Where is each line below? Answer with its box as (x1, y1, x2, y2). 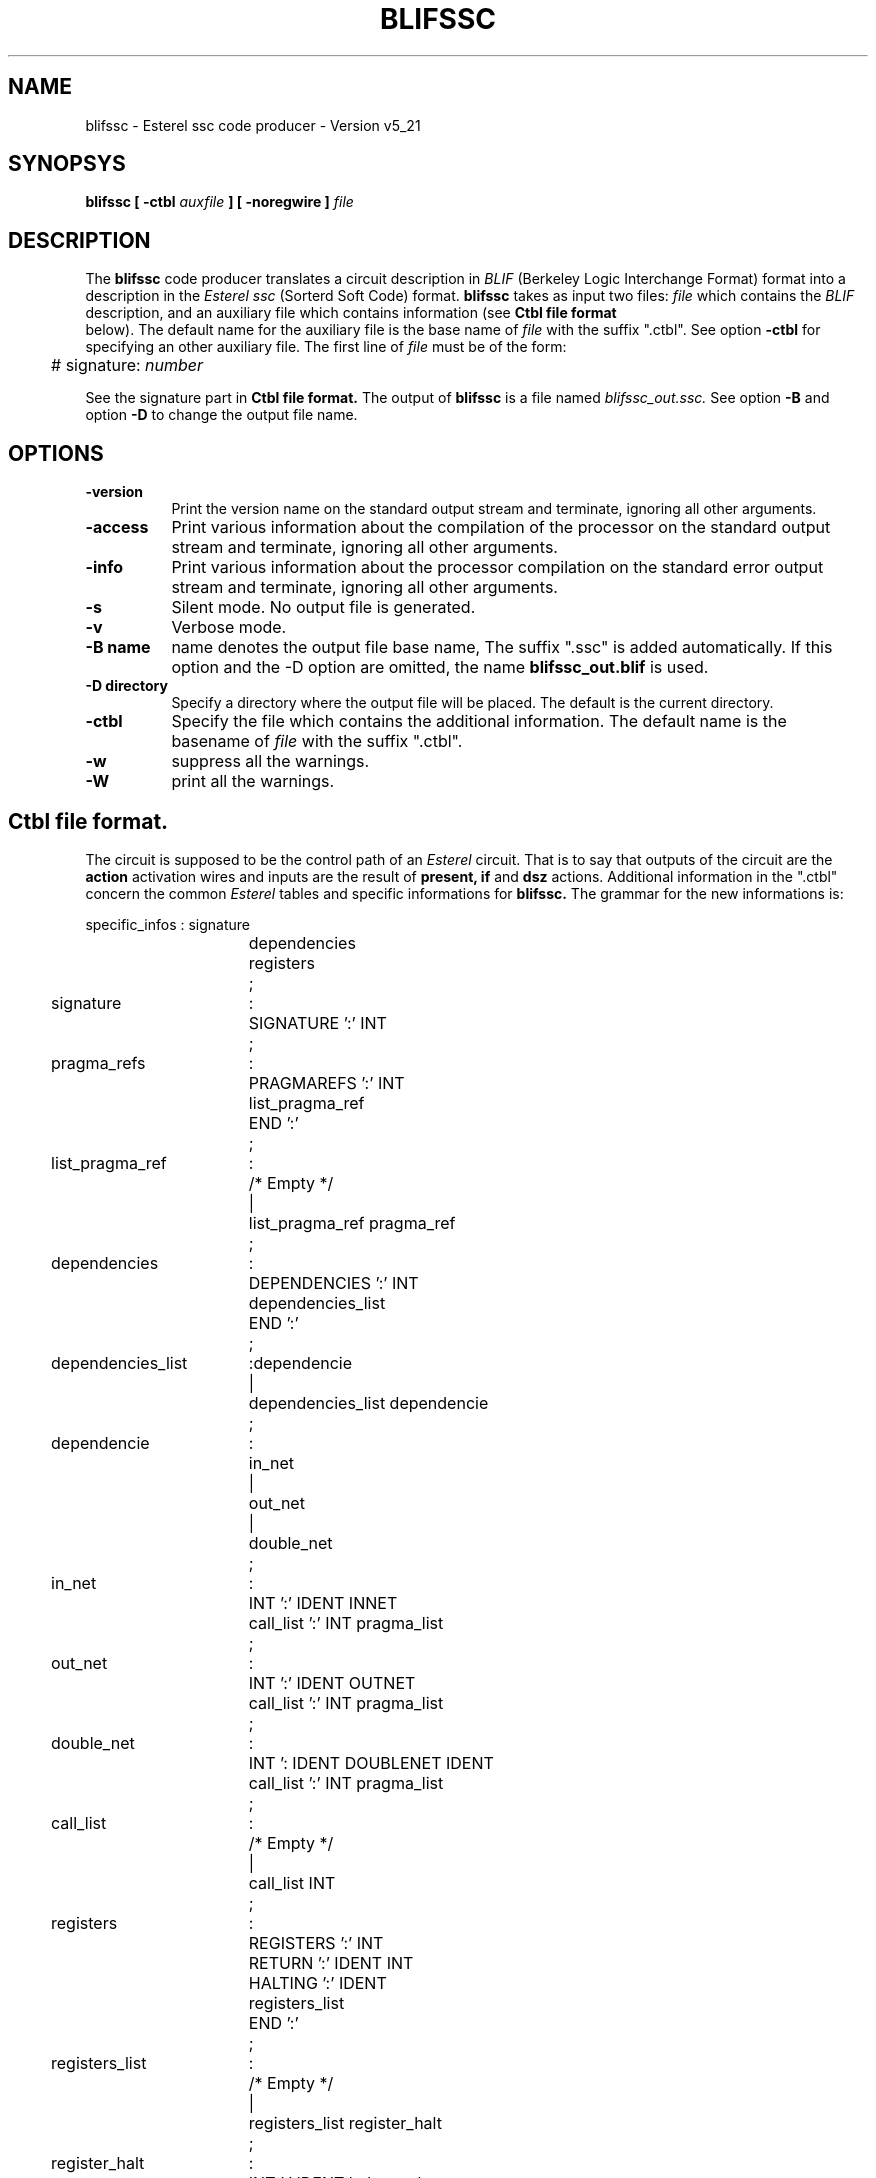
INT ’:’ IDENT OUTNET (248, 1672, 416, 1693)
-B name (85, 637, 151, 658)
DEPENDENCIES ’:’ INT (248, 1272, 419, 1293)
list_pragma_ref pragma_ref (248, 1212, 456, 1233)
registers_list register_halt (248, 2112, 442, 2133)
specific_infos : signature (85, 915, 251, 933)
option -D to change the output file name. (85, 406, 358, 424)
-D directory (85, 677, 168, 695)
